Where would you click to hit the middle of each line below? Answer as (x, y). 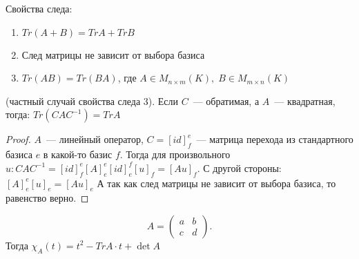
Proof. (18, 139)
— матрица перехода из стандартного (275, 139)
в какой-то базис (78, 154)
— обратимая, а (226, 100)
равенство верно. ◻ (47, 198)
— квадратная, (305, 100)
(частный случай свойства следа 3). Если (92, 100)
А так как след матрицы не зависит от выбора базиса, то (216, 183)
